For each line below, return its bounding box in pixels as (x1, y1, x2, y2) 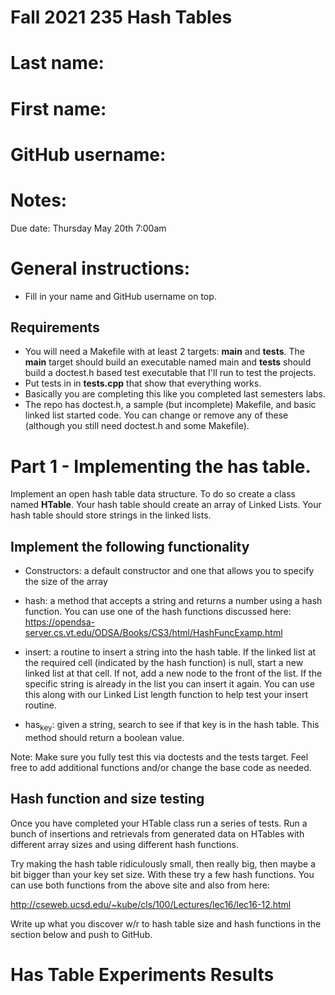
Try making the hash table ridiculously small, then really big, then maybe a (10, 857, 317, 870)
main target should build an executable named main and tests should (24, 356, 312, 368)
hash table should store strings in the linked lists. (10, 509, 212, 521)
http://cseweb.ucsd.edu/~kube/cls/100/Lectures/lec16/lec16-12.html (10, 898, 292, 910)
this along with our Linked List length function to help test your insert (24, 689, 309, 701)
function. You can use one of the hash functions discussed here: (24, 606, 292, 618)
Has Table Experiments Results (10, 963, 275, 986)
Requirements (10, 319, 100, 336)
